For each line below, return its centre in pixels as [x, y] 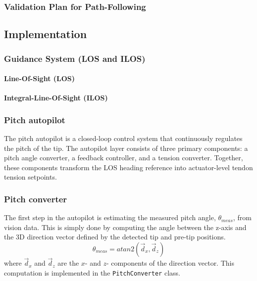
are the [68, 263]
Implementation [46, 34]
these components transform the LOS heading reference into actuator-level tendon [128, 167]
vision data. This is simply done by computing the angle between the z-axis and [125, 227]
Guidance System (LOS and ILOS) [75, 58]
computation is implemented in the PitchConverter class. [92, 272]
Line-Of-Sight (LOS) [40, 78]
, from [242, 217]
